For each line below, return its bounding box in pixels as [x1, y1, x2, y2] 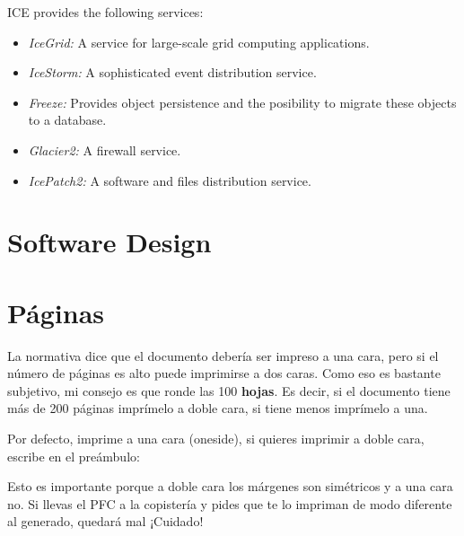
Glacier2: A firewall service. [28, 140, 181, 159]
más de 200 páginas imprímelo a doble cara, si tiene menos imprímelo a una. [7, 399, 428, 417]
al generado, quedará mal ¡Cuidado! [7, 512, 204, 531]
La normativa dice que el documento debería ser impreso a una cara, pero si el [7, 346, 439, 365]
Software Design [7, 224, 212, 260]
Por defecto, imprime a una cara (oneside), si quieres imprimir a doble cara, [7, 429, 425, 448]
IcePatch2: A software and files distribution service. [28, 171, 311, 189]
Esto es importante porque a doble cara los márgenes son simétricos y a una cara [7, 477, 453, 496]
